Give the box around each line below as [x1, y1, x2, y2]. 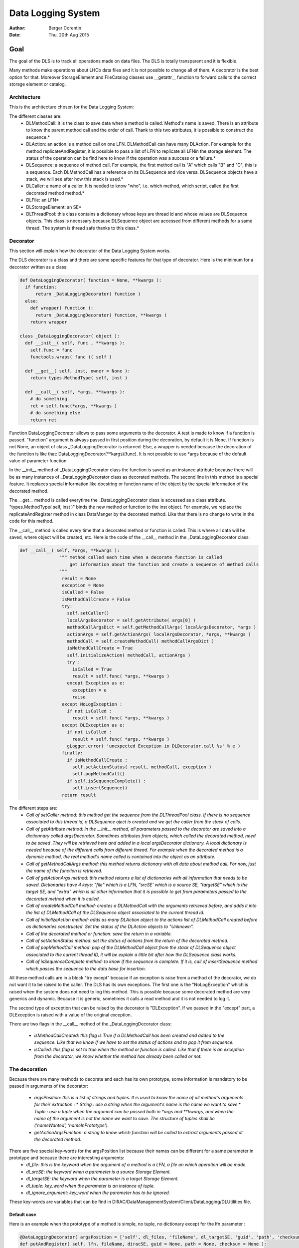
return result [61, 792, 97, 798]
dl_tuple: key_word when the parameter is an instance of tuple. [26, 1183, 155, 1189]
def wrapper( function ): [30, 305, 94, 311]
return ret [30, 417, 57, 423]
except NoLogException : [61, 701, 123, 707]
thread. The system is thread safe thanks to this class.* [26, 225, 140, 231]
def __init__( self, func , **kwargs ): [25, 340, 125, 346]
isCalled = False [61, 590, 104, 595]
